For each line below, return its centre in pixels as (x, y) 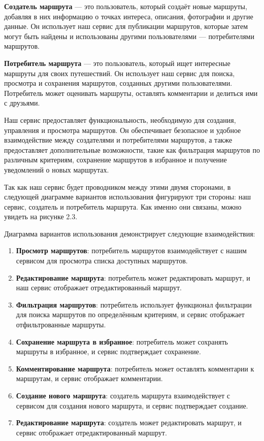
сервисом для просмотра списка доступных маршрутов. (102, 261)
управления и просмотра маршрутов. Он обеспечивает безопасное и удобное (123, 130)
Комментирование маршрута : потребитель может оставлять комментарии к (135, 368)
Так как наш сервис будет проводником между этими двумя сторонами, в (118, 186)
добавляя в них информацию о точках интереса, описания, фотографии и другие (129, 16)
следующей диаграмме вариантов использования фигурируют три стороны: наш (128, 197)
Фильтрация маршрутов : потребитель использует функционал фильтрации (134, 304)
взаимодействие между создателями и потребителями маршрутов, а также (118, 140)
